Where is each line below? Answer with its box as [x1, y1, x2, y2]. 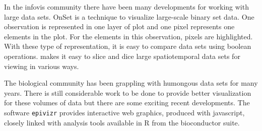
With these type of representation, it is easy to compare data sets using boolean [4, 41, 251, 51]
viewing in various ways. [4, 60, 79, 71]
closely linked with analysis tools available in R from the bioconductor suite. [4, 117, 240, 127]
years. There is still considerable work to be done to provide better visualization [4, 87, 251, 98]
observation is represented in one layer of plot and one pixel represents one [4, 21, 235, 32]
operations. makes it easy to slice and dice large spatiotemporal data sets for [4, 50, 240, 61]
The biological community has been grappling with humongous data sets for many [4, 78, 258, 88]
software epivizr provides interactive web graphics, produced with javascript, [4, 107, 245, 117]
